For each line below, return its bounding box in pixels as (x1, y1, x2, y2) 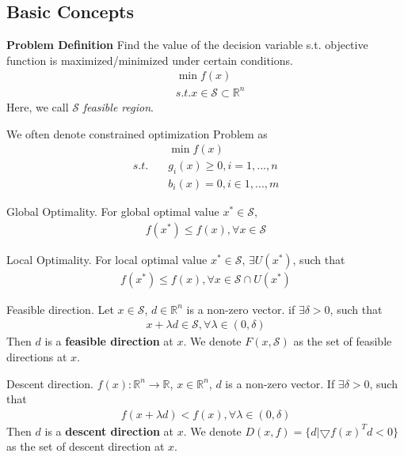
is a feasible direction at (44, 333, 173, 349)
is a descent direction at (44, 422, 173, 439)
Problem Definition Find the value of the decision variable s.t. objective (6, 36, 368, 53)
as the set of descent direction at (6, 438, 165, 455)
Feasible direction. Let (6, 300, 114, 317)
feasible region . (82, 98, 154, 115)
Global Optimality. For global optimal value (6, 203, 219, 220)
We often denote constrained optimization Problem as (6, 125, 268, 142)
